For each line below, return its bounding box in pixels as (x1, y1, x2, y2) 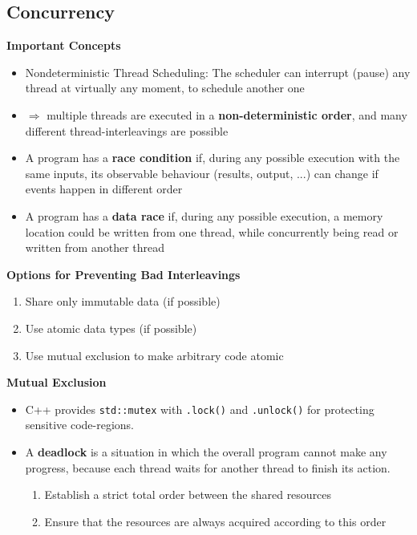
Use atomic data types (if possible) (25, 319, 197, 336)
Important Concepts (6, 37, 121, 54)
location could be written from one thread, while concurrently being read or (25, 223, 399, 240)
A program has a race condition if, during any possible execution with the (25, 149, 400, 166)
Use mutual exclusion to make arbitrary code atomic (25, 347, 284, 363)
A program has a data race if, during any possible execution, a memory (25, 207, 383, 224)
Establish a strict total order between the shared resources (44, 486, 332, 503)
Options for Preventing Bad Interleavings (6, 265, 241, 282)
